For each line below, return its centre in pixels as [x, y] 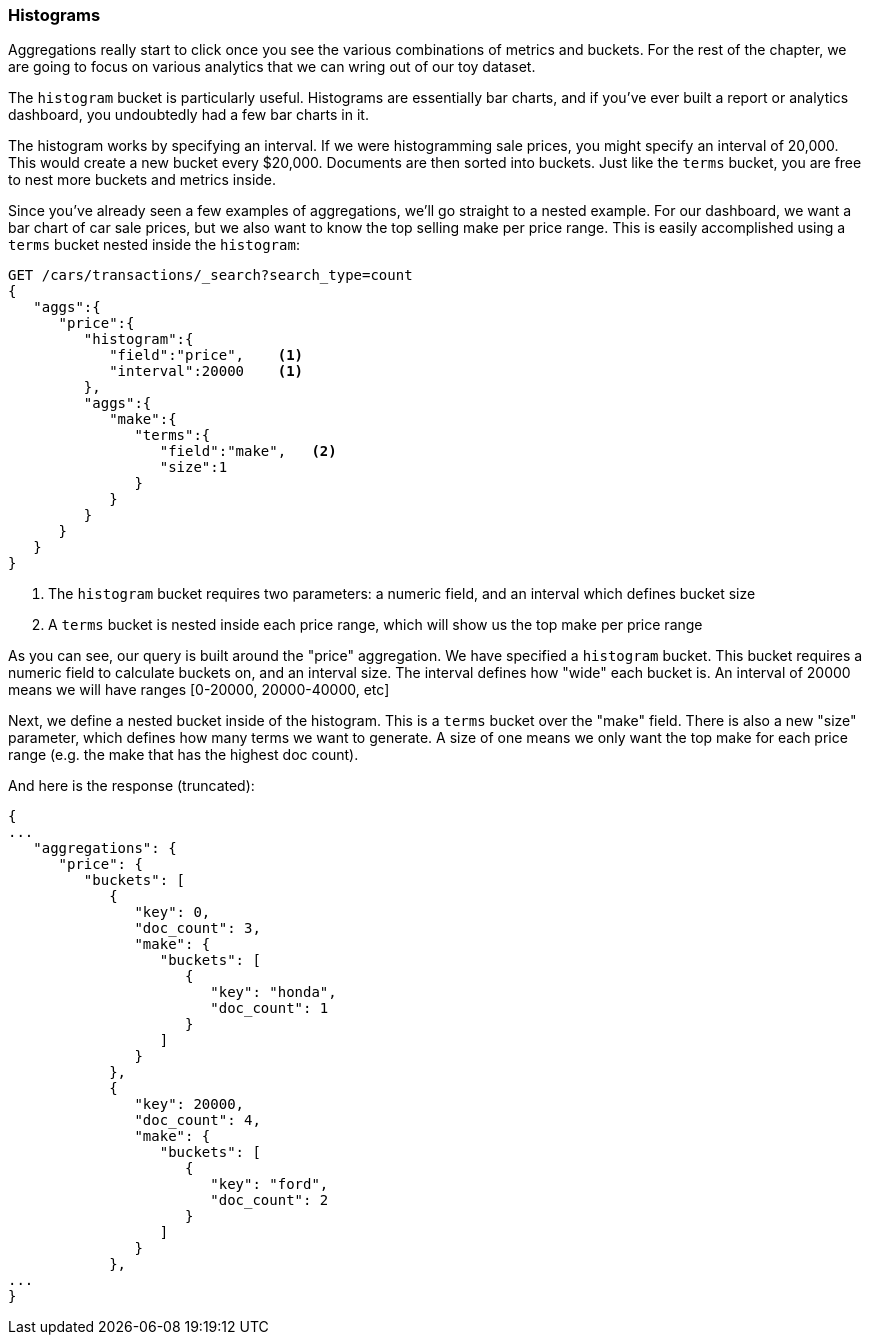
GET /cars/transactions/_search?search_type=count [210, 275]
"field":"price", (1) [206, 355]
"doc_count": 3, [197, 928]
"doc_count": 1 [269, 1008]
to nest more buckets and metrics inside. [142, 180]
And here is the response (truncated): [131, 786]
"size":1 [193, 467]
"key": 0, [172, 912]
